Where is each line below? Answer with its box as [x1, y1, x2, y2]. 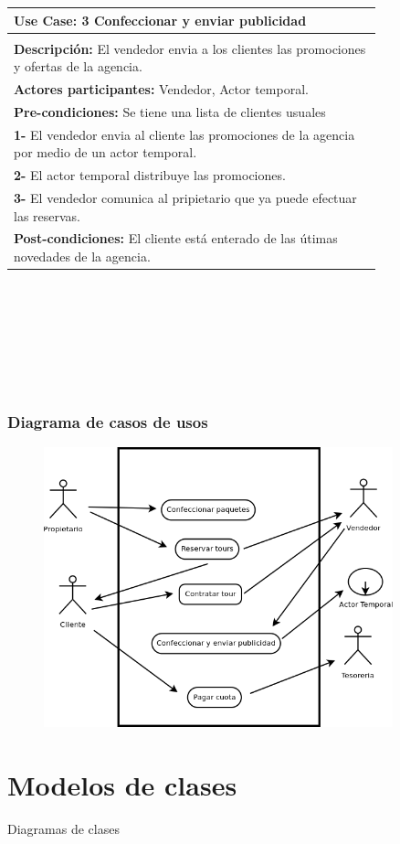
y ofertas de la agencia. [14, 57, 142, 76]
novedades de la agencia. [14, 247, 151, 266]
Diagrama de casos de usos [7, 410, 208, 433]
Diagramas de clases [7, 818, 120, 838]
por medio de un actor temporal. [14, 143, 197, 162]
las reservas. [14, 206, 81, 225]
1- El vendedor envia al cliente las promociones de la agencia [14, 124, 355, 144]
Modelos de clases [7, 765, 237, 803]
